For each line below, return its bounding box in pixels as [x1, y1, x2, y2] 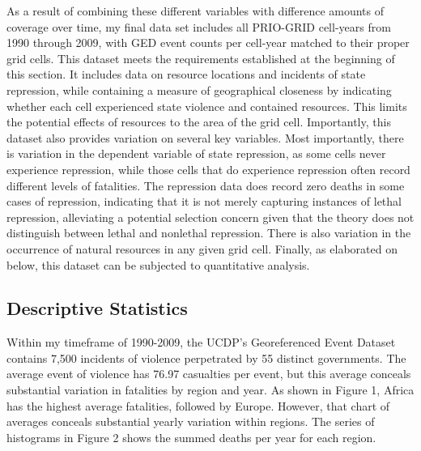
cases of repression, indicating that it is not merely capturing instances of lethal [6, 193, 402, 210]
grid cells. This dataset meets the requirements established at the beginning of [6, 49, 395, 66]
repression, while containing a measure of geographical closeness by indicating [6, 81, 392, 98]
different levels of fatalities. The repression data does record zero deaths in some [6, 177, 405, 194]
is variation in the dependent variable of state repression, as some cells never [6, 145, 386, 162]
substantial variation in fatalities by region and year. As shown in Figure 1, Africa [6, 381, 415, 398]
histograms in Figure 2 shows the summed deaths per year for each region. [6, 428, 376, 445]
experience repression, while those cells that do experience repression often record [6, 160, 410, 177]
